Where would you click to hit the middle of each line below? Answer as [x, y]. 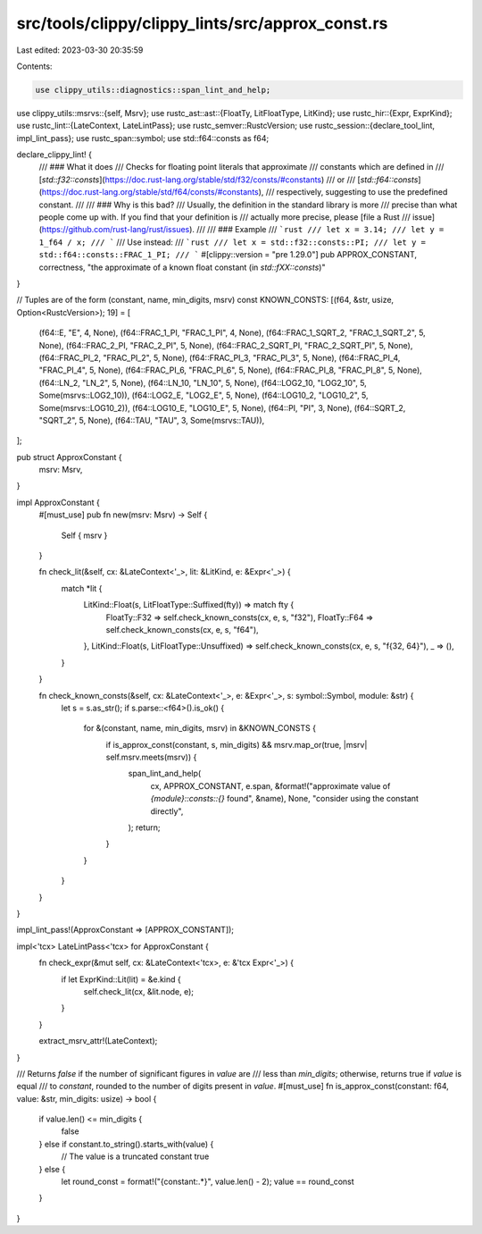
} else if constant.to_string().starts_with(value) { [126, 1144]
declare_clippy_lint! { [54, 155]
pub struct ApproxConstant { [69, 457]
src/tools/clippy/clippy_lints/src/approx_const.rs [202, 23]
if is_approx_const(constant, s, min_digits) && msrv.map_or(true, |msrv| [237, 744]
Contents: [34, 66]
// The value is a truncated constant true [135, 1156]
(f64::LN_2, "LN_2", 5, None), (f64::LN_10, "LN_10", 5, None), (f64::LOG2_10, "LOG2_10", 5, [203, 382]
